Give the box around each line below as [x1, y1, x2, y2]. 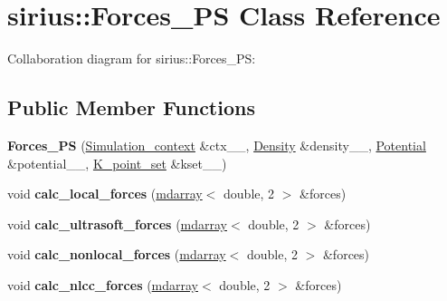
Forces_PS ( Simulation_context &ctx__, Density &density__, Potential [7, 135, 426, 154]
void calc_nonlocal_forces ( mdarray [7, 245, 226, 264]
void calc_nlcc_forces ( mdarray [7, 275, 199, 294]
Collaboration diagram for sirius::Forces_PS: [7, 49, 256, 68]
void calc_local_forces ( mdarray [7, 184, 203, 203]
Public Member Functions [7, 93, 255, 121]
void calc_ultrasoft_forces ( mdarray [7, 214, 228, 233]
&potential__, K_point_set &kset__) [7, 153, 227, 172]
